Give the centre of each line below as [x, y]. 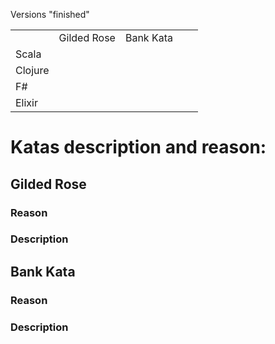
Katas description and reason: [138, 147]
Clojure [32, 70]
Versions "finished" [50, 14]
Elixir [26, 102]
